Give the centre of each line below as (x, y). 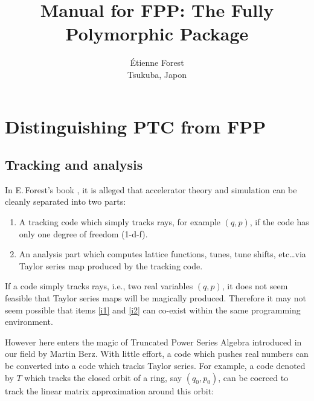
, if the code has (279, 222)
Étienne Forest (157, 63)
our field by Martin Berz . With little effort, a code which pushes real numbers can (157, 354)
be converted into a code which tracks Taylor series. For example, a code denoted (155, 366)
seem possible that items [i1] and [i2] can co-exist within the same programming (153, 310)
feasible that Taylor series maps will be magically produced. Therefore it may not (156, 298)
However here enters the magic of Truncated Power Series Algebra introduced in (153, 342)
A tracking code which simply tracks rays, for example (120, 222)
